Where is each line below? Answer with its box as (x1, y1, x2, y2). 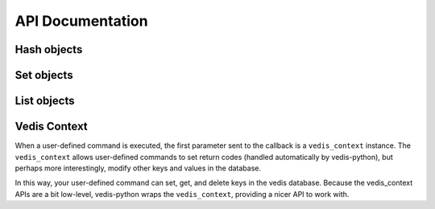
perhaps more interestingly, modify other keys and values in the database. (14, 163, 262, 173)
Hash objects (14, 43, 83, 56)
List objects (14, 94, 75, 108)
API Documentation (14, 12, 148, 30)
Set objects (14, 68, 73, 82)
